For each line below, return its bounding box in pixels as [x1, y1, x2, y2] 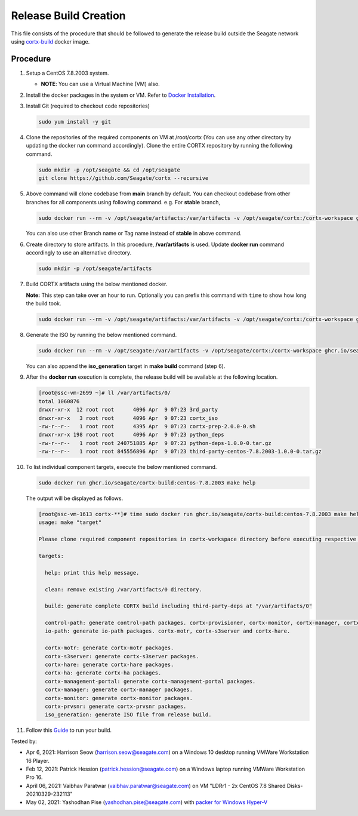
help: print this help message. [45, 569, 140, 576]
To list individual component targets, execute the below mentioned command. [26, 464, 217, 471]
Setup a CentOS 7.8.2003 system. [26, 69, 109, 76]
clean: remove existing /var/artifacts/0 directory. [45, 586, 202, 593]
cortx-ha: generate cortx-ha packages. [45, 670, 162, 676]
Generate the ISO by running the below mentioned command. [26, 331, 177, 338]
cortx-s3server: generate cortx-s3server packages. [45, 653, 199, 659]
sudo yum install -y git [38, 118, 112, 125]
